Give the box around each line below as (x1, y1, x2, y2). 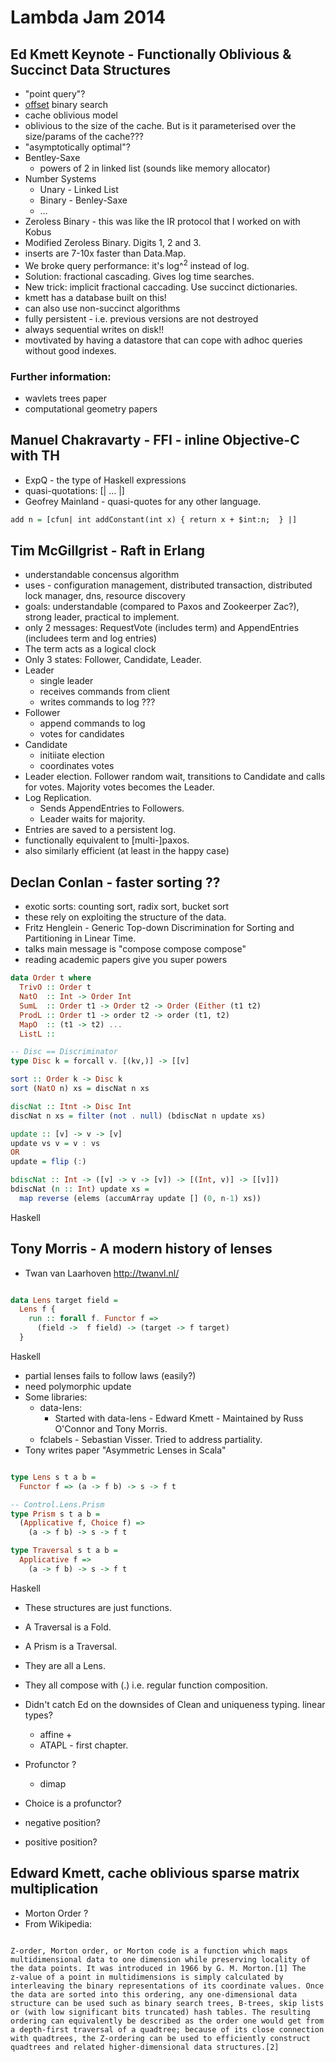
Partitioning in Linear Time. (24, 932, 137, 945)
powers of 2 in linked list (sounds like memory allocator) (39, 162, 271, 174)
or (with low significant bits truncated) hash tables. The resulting (10, 2007, 311, 2017)
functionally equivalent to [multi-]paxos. (24, 834, 190, 846)
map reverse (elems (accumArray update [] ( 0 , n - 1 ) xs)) (19, 1193, 262, 1203)
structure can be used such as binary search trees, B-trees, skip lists (10, 1998, 325, 2008)
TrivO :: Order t (19, 982, 92, 993)
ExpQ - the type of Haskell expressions (24, 474, 187, 486)
